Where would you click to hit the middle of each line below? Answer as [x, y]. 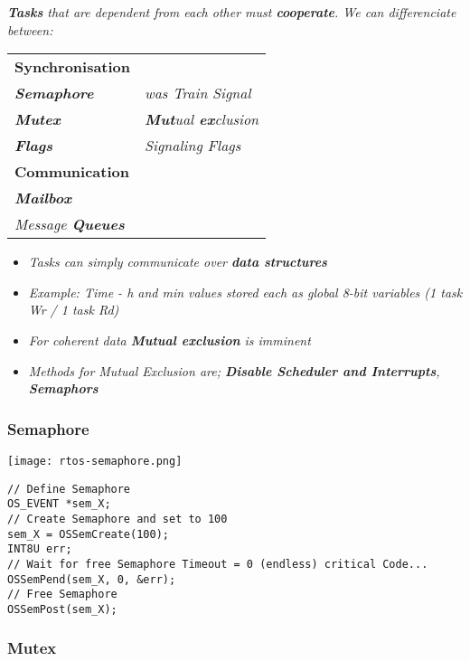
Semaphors [63, 388]
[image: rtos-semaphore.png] [95, 461]
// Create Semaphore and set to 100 [117, 519]
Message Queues [70, 224]
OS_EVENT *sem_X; [59, 504]
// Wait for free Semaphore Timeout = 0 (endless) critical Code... [218, 564]
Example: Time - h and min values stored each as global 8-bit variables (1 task [245, 292]
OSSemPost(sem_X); [62, 609]
